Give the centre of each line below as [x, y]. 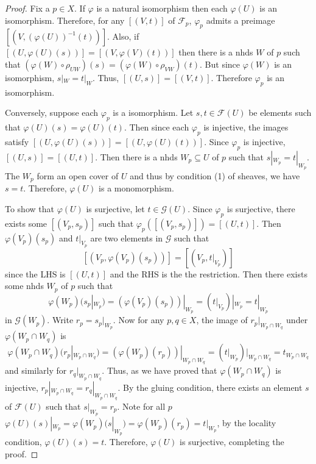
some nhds [24, 286]
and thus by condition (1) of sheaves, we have [215, 175]
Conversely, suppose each [52, 112]
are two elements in [127, 237]
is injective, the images [246, 127]
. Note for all [141, 406]
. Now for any [139, 320]
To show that [30, 209]
